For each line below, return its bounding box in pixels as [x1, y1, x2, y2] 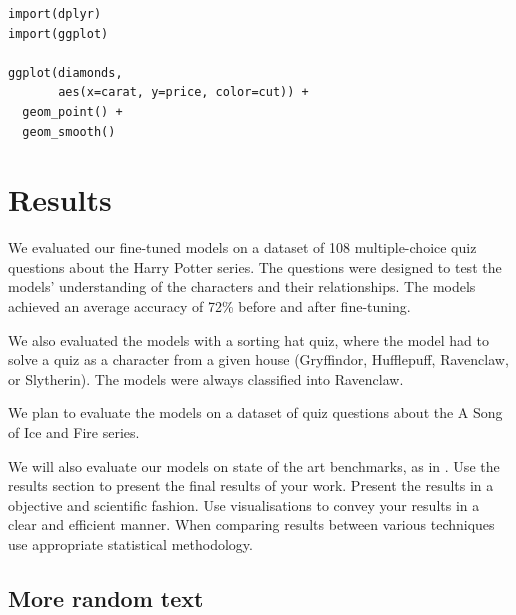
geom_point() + [22, 104, 123, 119]
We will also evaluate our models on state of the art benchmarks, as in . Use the [8, 455, 500, 476]
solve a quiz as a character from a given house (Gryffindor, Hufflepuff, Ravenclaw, [8, 349, 509, 370]
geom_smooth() [22, 124, 116, 139]
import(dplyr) [8, 7, 102, 21]
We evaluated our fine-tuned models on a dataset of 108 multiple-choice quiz [8, 237, 477, 258]
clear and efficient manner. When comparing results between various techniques [8, 514, 495, 535]
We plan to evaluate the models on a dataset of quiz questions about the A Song [8, 402, 503, 423]
